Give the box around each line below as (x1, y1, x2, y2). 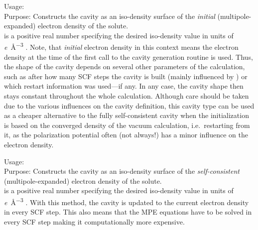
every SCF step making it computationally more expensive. (4, 216, 185, 227)
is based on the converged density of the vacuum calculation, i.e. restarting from (4, 119, 250, 130)
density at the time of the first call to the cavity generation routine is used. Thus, (4, 51, 253, 62)
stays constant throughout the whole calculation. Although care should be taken (4, 91, 249, 101)
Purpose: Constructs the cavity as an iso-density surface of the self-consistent (4, 166, 240, 176)
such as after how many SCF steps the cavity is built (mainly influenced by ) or (4, 71, 248, 81)
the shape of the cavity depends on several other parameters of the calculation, (4, 61, 245, 72)
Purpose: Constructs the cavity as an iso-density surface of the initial (4, 10, 215, 21)
